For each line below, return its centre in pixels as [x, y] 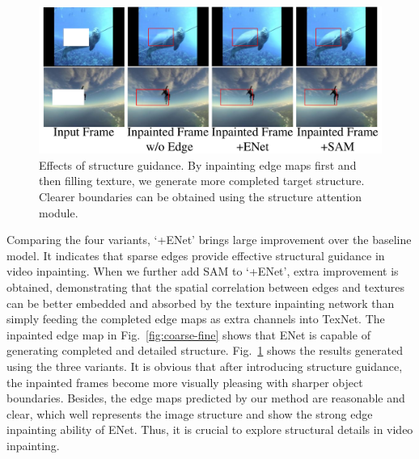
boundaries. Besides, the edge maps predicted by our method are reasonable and [206, 398]
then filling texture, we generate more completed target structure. [202, 181]
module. [59, 212]
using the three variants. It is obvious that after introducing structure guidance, [205, 366]
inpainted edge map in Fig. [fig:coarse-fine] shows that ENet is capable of [188, 334]
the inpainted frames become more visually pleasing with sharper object [185, 382]
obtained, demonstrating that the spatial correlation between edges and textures [206, 286]
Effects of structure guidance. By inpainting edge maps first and [198, 164]
